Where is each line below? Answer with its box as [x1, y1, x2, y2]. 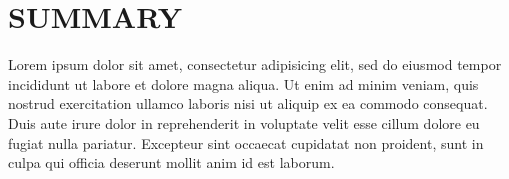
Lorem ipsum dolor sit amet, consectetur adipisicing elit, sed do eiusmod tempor [8, 54, 502, 75]
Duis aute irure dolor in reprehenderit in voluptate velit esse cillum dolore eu [8, 112, 480, 133]
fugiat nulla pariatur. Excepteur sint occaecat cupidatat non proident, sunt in [8, 132, 484, 153]
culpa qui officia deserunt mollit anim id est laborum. [8, 152, 335, 173]
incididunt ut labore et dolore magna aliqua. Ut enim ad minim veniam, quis [8, 73, 479, 94]
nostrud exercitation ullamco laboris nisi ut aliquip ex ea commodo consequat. [8, 93, 488, 114]
